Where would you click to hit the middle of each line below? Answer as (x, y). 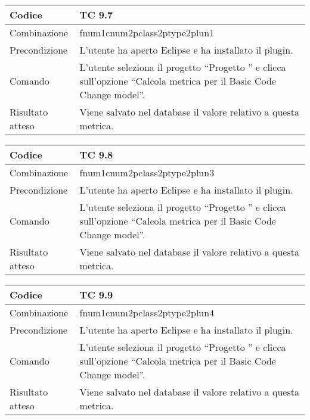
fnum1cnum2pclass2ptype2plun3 (147, 172)
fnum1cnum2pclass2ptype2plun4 (147, 312)
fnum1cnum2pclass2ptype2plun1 (147, 32)
